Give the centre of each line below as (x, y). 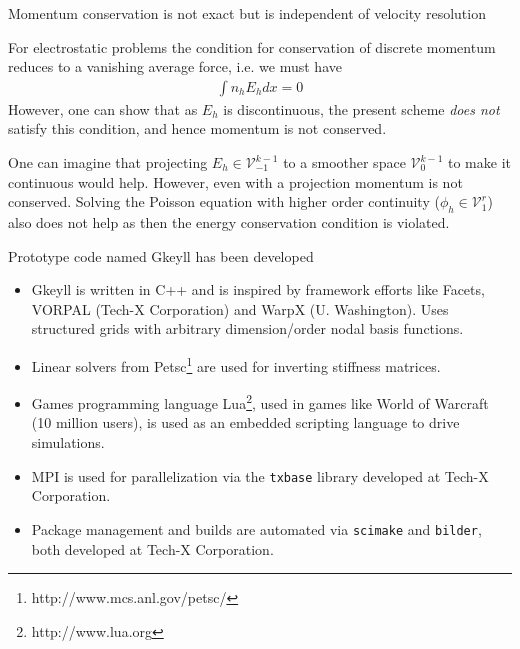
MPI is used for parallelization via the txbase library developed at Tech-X (260, 475)
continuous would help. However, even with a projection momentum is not (235, 181)
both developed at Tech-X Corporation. (152, 548)
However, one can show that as (103, 108)
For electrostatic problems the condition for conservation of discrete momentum (252, 46)
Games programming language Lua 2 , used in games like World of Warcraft (260, 401)
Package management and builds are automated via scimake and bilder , (256, 528)
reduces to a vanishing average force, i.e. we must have (175, 66)
